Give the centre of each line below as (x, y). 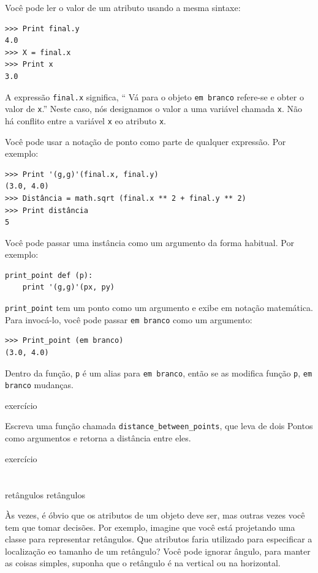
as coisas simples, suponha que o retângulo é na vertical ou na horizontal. (143, 563)
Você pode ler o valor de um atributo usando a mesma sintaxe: (123, 7)
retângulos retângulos (45, 494)
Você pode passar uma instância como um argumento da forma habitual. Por (150, 242)
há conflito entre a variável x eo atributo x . (85, 120)
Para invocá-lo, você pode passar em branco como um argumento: (129, 319)
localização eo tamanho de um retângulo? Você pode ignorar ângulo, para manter (158, 551)
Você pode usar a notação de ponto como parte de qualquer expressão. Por (146, 141)
